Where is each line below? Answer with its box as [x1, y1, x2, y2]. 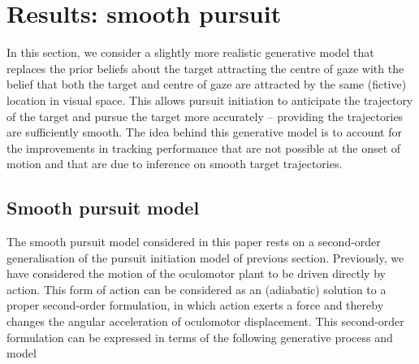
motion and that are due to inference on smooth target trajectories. [6, 155, 343, 172]
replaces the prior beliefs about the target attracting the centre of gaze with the [6, 59, 404, 76]
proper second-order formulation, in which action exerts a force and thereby [6, 297, 384, 314]
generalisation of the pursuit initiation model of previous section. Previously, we [6, 249, 404, 266]
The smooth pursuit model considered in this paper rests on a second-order [6, 233, 381, 250]
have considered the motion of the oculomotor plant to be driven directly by [6, 265, 386, 282]
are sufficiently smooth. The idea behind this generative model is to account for [6, 123, 402, 141]
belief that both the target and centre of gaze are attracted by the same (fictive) [6, 76, 407, 93]
